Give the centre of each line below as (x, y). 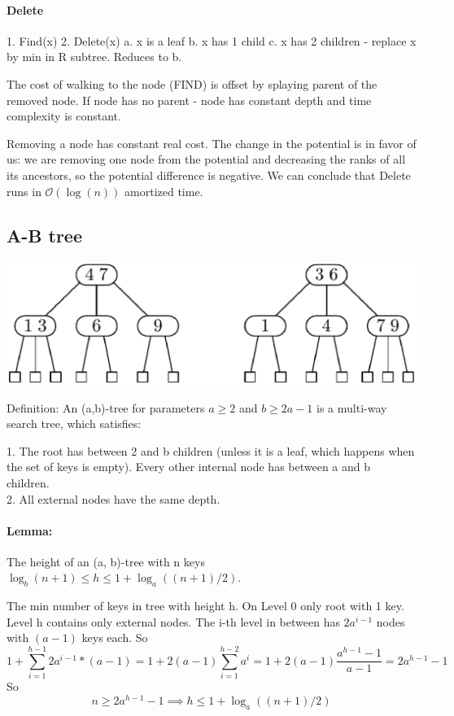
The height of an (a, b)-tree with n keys (106, 561)
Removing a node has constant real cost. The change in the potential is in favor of (212, 143)
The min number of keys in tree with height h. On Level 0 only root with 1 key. (205, 606)
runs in (24, 191)
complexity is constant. (64, 116)
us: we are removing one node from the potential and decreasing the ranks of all (206, 159)
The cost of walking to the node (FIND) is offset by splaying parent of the (192, 83)
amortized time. (164, 191)
